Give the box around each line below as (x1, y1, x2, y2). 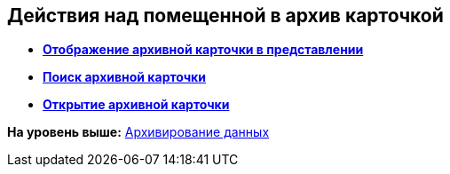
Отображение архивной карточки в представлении (43, 42, 364, 58)
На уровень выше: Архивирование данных (7, 124, 270, 140)
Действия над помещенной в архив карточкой (7, 4, 444, 27)
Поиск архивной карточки (43, 69, 206, 85)
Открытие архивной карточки (43, 97, 230, 113)
